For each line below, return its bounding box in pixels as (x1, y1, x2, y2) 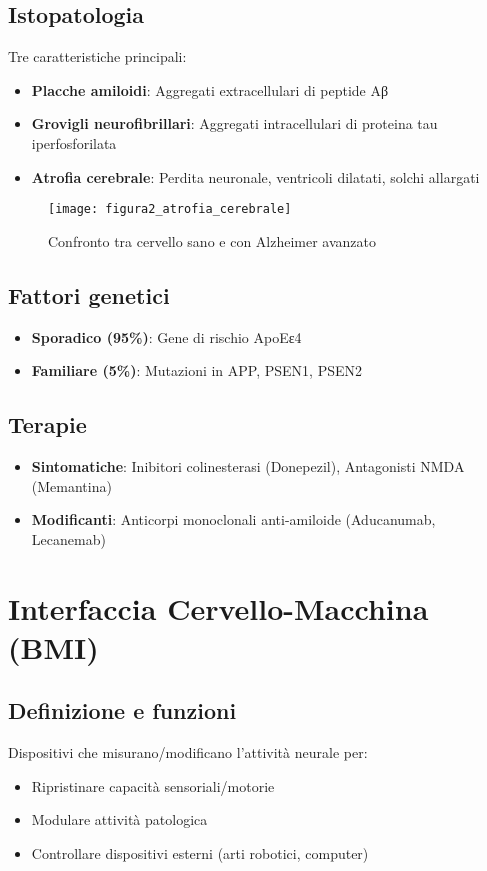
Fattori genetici (8, 279, 170, 310)
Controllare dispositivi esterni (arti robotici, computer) (31, 842, 369, 863)
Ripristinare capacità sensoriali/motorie (31, 775, 275, 796)
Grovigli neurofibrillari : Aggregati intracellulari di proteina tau (31, 113, 438, 134)
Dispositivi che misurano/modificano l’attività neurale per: (8, 742, 368, 763)
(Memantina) (31, 475, 112, 496)
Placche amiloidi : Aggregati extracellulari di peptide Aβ (31, 79, 389, 100)
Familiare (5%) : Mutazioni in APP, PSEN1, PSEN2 (31, 360, 363, 381)
